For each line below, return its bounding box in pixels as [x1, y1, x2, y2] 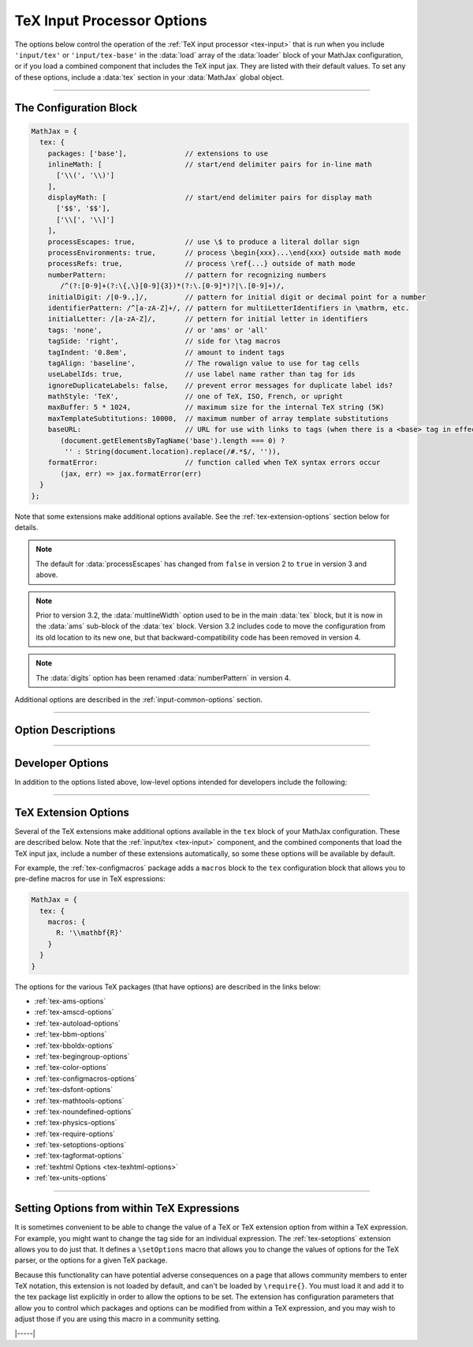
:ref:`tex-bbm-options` [34, 1030, 107, 1039]
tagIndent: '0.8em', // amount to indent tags [47, 347, 285, 357]
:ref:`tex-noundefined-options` [34, 1106, 134, 1116]
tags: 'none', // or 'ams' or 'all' [47, 325, 269, 335]
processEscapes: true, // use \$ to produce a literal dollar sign [47, 237, 360, 246]
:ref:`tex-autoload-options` [34, 1019, 121, 1028]
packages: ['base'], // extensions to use [47, 148, 269, 158]
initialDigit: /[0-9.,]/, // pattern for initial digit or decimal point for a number [47, 292, 426, 302]
